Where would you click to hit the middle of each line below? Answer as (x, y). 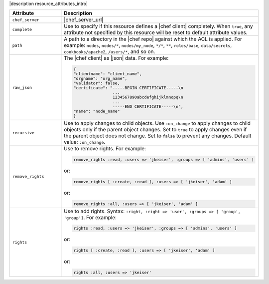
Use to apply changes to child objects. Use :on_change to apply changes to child (157, 123)
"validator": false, (97, 83)
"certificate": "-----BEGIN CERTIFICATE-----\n (129, 88)
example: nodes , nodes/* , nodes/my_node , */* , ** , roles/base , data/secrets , (148, 45)
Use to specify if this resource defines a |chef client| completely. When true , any (158, 26)
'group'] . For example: (90, 217)
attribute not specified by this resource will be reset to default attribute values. (156, 32)
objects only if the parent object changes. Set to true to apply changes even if (155, 130)
